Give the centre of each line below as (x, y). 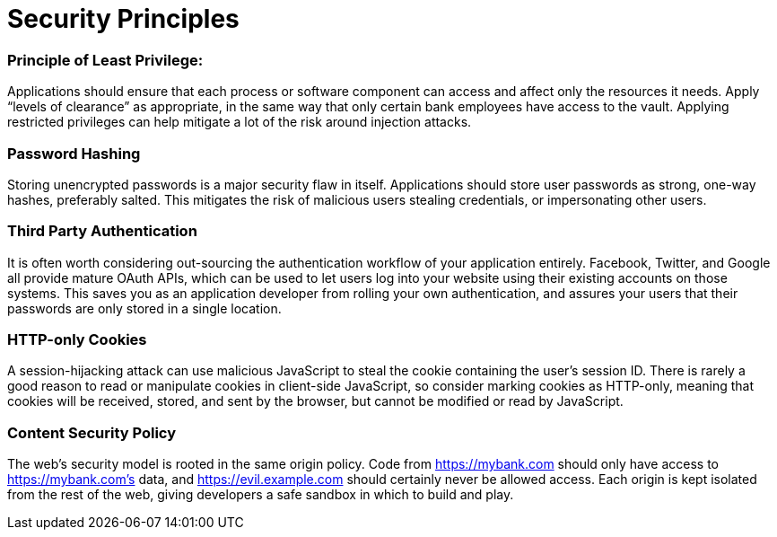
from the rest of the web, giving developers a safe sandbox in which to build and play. (261, 495)
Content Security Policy (92, 432)
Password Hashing (74, 153)
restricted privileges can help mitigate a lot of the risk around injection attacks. (240, 122)
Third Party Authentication (102, 231)
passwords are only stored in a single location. (144, 308)
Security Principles (123, 19)
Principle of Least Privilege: (105, 60)
